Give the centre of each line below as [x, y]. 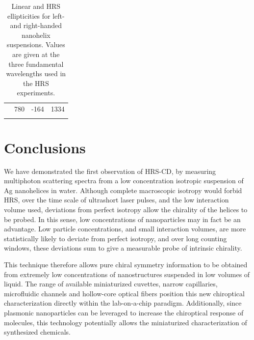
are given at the [36, 54]
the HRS [36, 83]
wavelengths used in [36, 73]
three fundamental [36, 64]
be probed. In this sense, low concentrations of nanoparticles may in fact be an [122, 219]
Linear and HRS [36, 6]
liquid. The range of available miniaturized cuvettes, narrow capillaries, [111, 284]
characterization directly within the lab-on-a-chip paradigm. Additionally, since [123, 303]
